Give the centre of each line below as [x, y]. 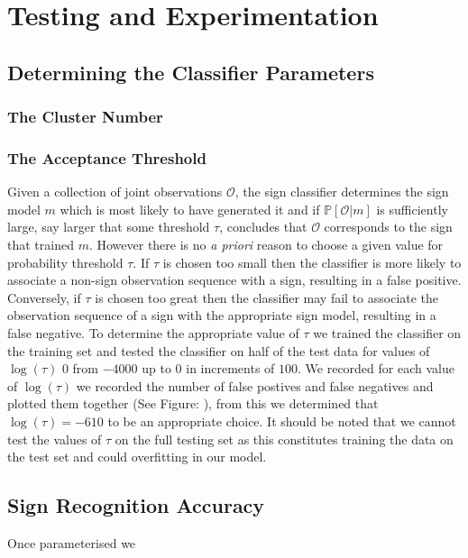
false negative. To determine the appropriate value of [153, 332]
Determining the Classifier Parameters [191, 72]
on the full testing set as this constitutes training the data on [284, 439]
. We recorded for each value [376, 368]
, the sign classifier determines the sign [342, 192]
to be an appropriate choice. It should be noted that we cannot [282, 421]
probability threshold [65, 262]
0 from [80, 368]
